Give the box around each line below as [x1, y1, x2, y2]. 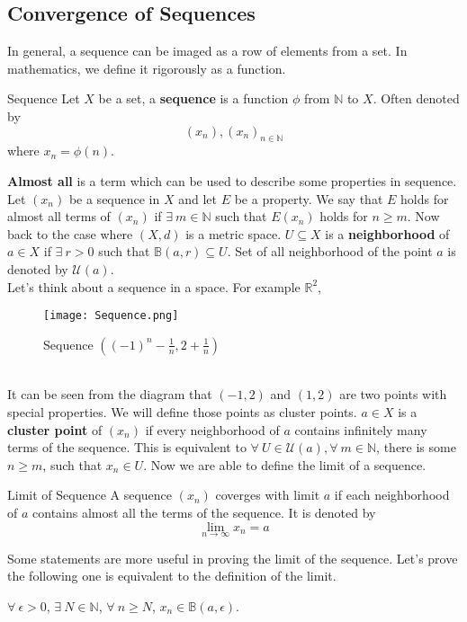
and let [178, 189, 217, 208]
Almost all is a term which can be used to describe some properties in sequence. [7, 171, 457, 190]
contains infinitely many [294, 420, 427, 439]
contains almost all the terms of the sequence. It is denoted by [32, 502, 376, 521]
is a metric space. [185, 224, 282, 243]
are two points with [339, 385, 447, 404]
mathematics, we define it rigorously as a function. [7, 58, 286, 77]
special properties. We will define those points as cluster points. [7, 402, 357, 421]
